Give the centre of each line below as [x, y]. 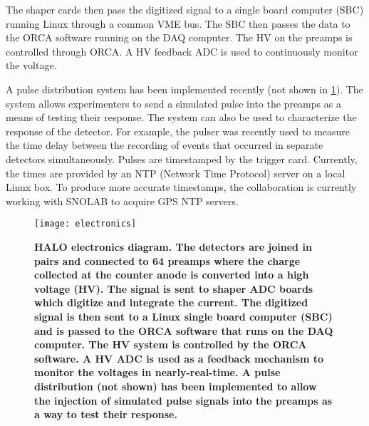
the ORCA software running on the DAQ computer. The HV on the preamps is [179, 37]
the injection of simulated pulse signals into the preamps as [183, 400]
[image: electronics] [85, 224]
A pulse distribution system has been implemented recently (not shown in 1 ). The [184, 89]
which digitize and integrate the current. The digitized [171, 302]
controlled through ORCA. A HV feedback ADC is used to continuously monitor [182, 51]
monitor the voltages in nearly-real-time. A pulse [157, 372]
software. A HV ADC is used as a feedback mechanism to [179, 358]
